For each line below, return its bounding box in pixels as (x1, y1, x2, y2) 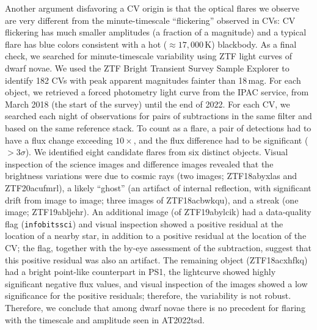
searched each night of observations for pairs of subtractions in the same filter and (5, 109, 312, 122)
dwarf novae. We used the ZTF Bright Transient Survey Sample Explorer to (5, 61, 290, 74)
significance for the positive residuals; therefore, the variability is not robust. (5, 289, 291, 302)
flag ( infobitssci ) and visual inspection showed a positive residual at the (5, 217, 283, 230)
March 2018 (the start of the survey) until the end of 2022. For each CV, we (5, 97, 290, 110)
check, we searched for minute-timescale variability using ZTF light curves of (5, 50, 292, 62)
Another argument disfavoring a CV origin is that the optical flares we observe (5, 2, 299, 14)
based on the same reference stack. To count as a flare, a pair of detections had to (5, 121, 312, 134)
